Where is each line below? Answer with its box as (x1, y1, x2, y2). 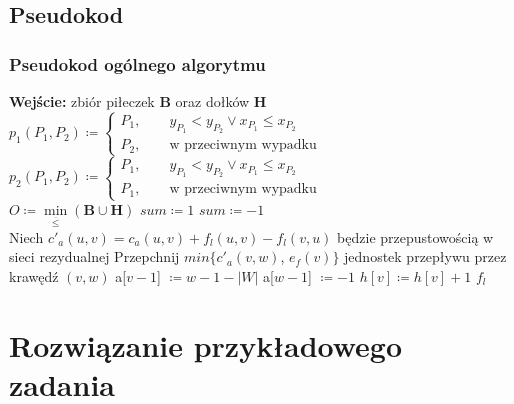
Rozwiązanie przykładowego (9, 324, 403, 365)
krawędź (9, 266, 59, 286)
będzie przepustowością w (337, 226, 494, 247)
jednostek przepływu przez (344, 246, 507, 267)
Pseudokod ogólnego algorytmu (9, 51, 266, 76)
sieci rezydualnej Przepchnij (9, 246, 180, 267)
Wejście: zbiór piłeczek (9, 91, 155, 111)
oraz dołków (175, 91, 250, 111)
